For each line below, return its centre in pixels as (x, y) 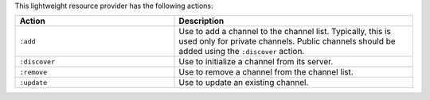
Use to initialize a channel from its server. (256, 62)
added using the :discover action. (242, 52)
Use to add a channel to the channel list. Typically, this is (285, 32)
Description (201, 21)
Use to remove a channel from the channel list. (266, 72)
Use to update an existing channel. (244, 83)
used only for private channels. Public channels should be (287, 41)
